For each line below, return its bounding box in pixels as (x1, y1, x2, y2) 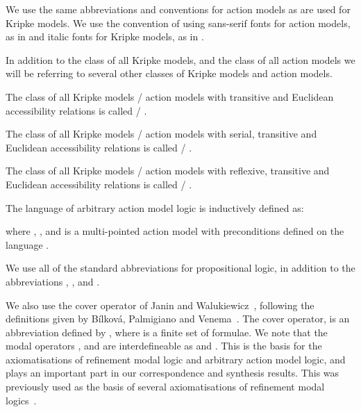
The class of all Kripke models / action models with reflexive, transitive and (6, 163, 330, 178)
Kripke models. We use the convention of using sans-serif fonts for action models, (6, 15, 351, 30)
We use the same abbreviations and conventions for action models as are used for (6, 2, 351, 16)
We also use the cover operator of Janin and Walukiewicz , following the (6, 297, 314, 312)
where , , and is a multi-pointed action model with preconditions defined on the (6, 224, 344, 238)
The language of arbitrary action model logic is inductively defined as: (6, 200, 304, 215)
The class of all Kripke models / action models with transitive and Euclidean (6, 89, 334, 104)
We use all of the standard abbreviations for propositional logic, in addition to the (6, 261, 355, 275)
